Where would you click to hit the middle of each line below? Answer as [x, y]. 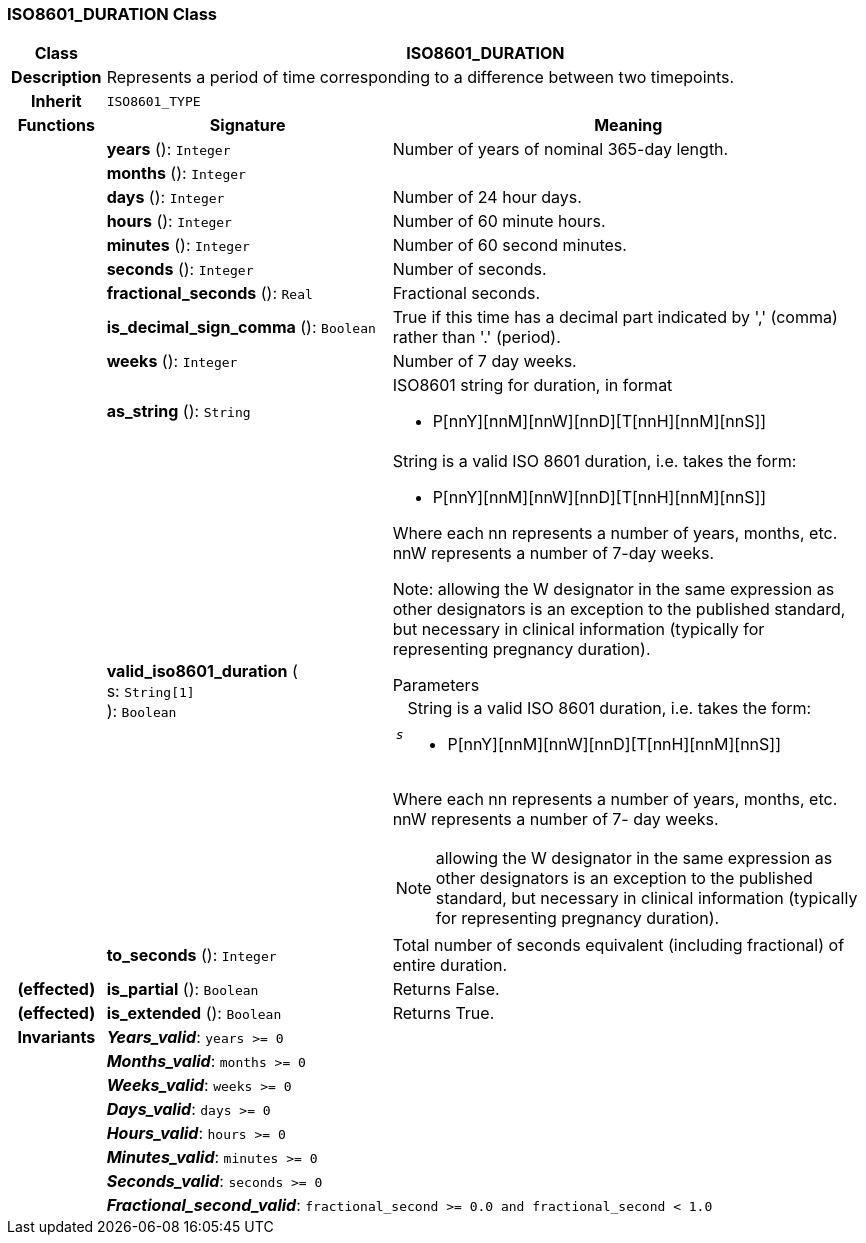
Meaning [628, 125]
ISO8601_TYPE [153, 101]
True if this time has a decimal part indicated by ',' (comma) [615, 317]
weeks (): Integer [172, 361]
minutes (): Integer [178, 245]
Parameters [436, 685]
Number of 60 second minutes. [509, 245]
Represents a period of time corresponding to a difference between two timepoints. [420, 77]
